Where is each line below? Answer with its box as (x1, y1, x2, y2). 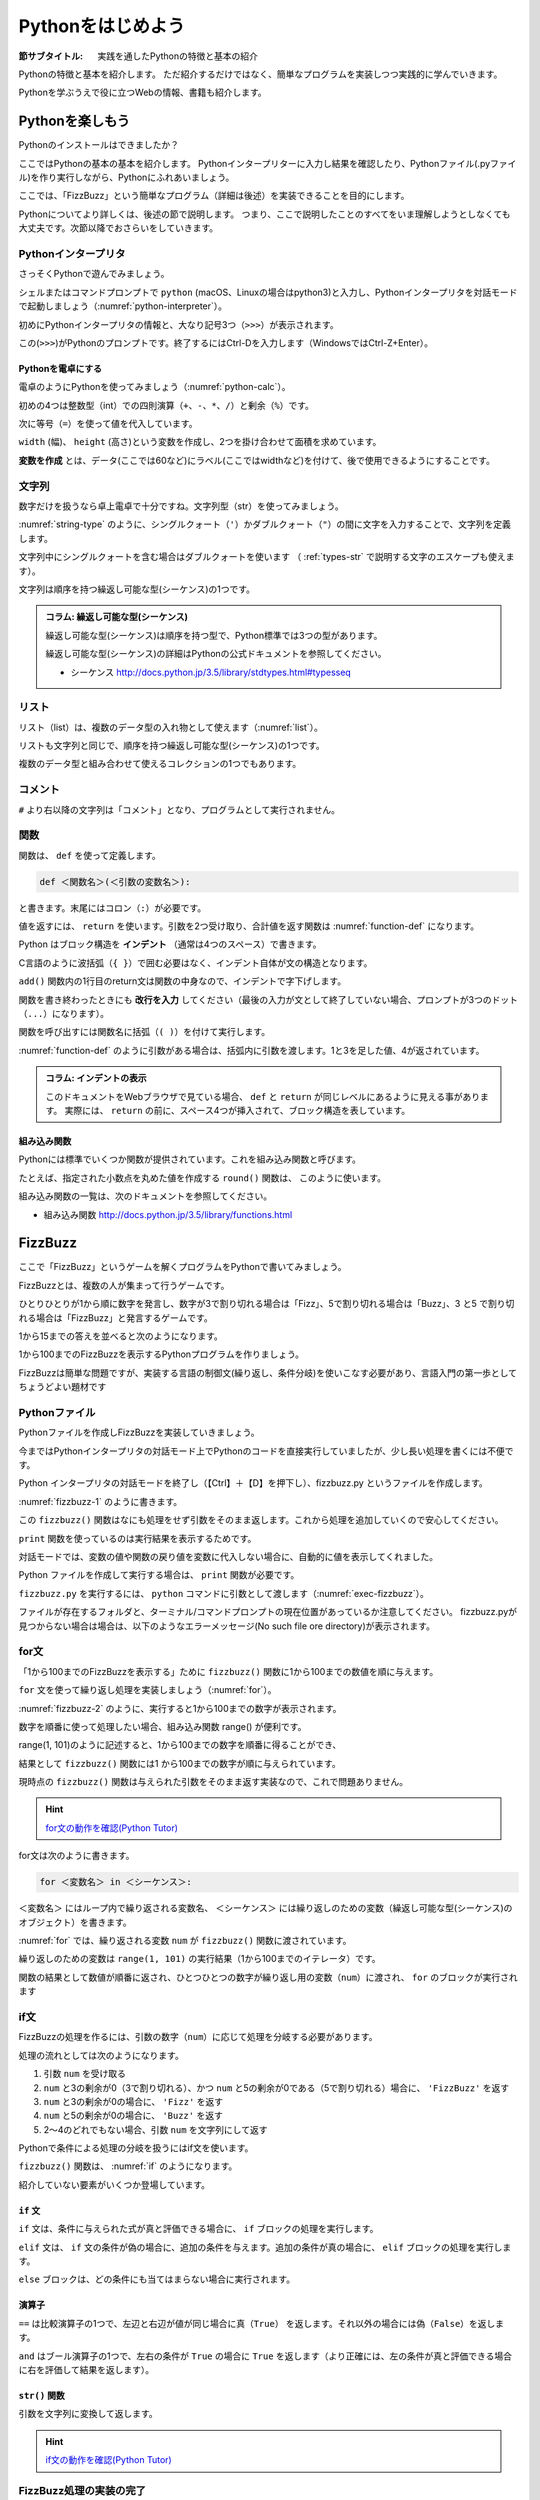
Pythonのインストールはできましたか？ (18, 139, 180, 151)
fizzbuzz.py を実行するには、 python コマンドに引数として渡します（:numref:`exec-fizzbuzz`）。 (18, 1587, 430, 1599)
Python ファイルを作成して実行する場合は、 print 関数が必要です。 (18, 1569, 300, 1581)
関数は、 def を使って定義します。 (18, 849, 162, 861)
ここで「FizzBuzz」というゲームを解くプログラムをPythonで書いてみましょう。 (18, 1261, 347, 1273)
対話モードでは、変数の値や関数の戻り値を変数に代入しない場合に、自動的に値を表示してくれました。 (18, 1551, 439, 1563)
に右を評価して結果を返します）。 (18, 2363, 155, 2375)
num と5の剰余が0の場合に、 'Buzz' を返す (43, 2110, 224, 2122)
